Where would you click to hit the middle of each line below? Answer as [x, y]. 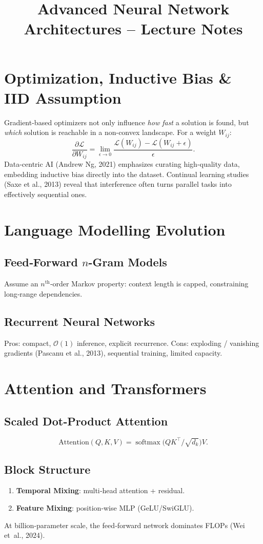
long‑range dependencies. [43, 293]
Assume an [21, 284]
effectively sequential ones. [46, 194]
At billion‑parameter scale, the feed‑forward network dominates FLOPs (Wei [125, 525]
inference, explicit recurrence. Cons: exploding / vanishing [168, 343]
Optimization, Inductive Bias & [118, 77]
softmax [148, 442]
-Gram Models [128, 262]
